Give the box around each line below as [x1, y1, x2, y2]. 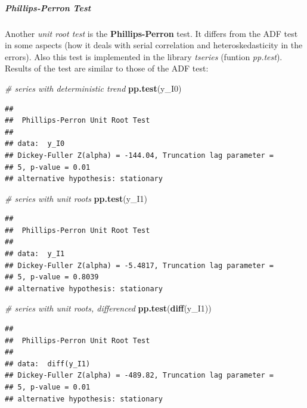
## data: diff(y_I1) [5, 359, 91, 368]
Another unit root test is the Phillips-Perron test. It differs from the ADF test [5, 27, 298, 39]
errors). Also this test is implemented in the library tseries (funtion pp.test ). [5, 50, 283, 63]
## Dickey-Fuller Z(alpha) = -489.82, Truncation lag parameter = [5, 371, 274, 380]
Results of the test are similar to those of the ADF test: [5, 62, 209, 74]
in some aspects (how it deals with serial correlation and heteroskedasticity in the [5, 39, 303, 51]
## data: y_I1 [5, 250, 65, 258]
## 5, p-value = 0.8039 [5, 273, 99, 282]
